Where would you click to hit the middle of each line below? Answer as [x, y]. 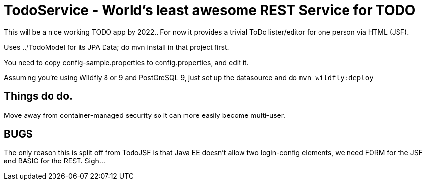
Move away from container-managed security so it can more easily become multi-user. [145, 115]
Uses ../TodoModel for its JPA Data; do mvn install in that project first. [117, 47]
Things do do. [39, 96]
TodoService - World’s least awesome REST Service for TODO [210, 10]
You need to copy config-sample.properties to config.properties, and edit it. [126, 62]
